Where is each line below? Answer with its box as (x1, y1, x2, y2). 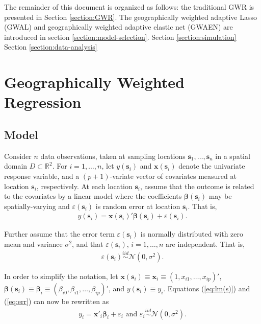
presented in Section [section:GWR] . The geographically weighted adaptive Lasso (4, 11, 257, 22)
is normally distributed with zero (140, 228, 244, 239)
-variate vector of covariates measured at (110, 170, 237, 181)
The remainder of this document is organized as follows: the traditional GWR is (4, 2, 254, 12)
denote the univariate (178, 160, 245, 171)
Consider (4, 150, 32, 161)
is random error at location (95, 200, 180, 211)
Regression (4, 91, 82, 112)
